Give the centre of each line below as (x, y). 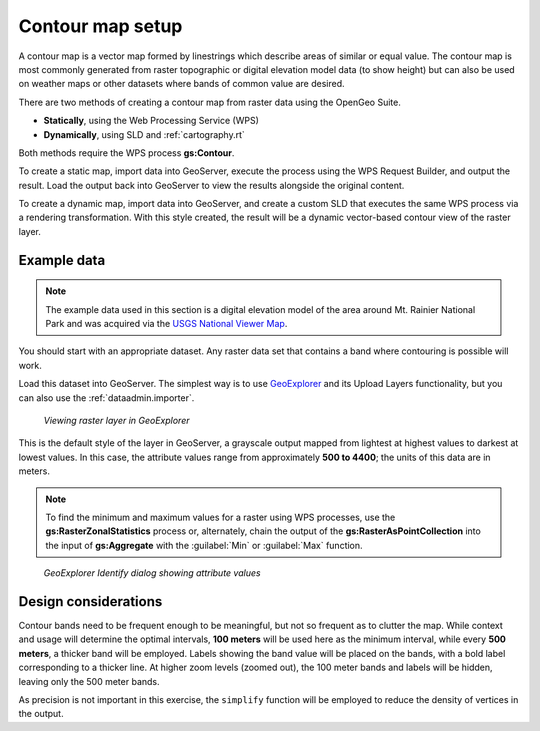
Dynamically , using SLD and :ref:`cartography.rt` (144, 134)
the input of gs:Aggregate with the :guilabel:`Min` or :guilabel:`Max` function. (204, 545)
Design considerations (90, 601)
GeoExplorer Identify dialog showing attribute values (152, 573)
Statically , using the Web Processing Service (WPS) (151, 121)
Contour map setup (100, 26)
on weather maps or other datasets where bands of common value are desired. (181, 84)
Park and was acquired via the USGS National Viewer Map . (166, 324)
